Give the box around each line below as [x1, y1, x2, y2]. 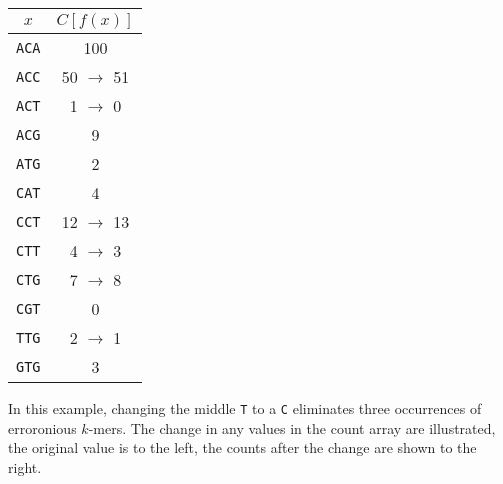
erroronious [8, 417, 77, 438]
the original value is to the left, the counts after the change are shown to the [8, 437, 477, 458]
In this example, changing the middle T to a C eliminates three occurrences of [8, 398, 482, 418]
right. [8, 456, 42, 477]
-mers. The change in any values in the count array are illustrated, [88, 417, 496, 438]
